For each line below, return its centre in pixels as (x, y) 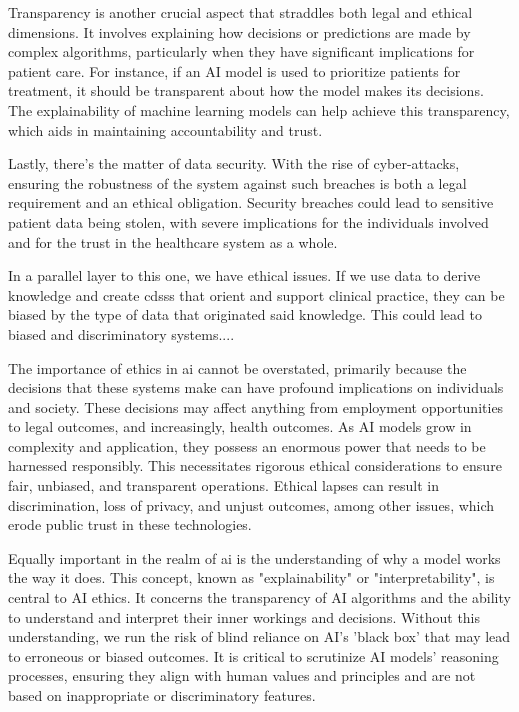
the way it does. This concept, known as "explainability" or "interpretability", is (251, 577)
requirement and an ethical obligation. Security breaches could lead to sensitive (251, 202)
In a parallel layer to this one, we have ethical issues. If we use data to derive (244, 275)
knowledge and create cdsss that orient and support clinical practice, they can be (256, 294)
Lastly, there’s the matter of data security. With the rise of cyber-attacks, (234, 163)
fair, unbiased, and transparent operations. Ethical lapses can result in (224, 485)
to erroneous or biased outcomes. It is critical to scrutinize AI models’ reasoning (253, 655)
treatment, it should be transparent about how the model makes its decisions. (246, 90)
